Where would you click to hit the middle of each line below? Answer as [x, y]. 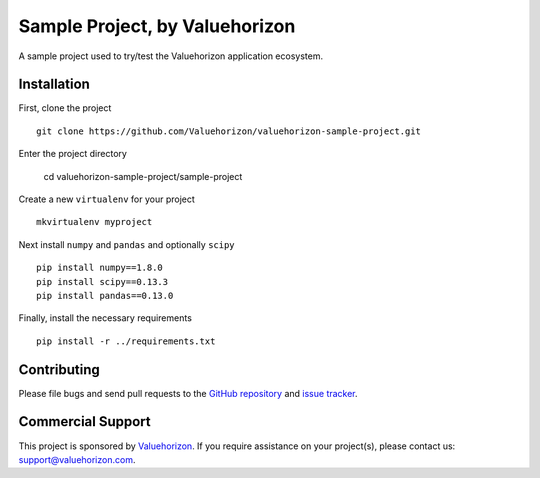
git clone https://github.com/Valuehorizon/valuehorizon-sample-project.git [229, 131]
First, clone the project [65, 108]
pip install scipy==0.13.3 [102, 281]
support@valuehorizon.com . [77, 459]
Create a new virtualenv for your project [106, 199]
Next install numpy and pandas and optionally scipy [126, 244]
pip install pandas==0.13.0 [105, 295]
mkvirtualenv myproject [94, 222]
